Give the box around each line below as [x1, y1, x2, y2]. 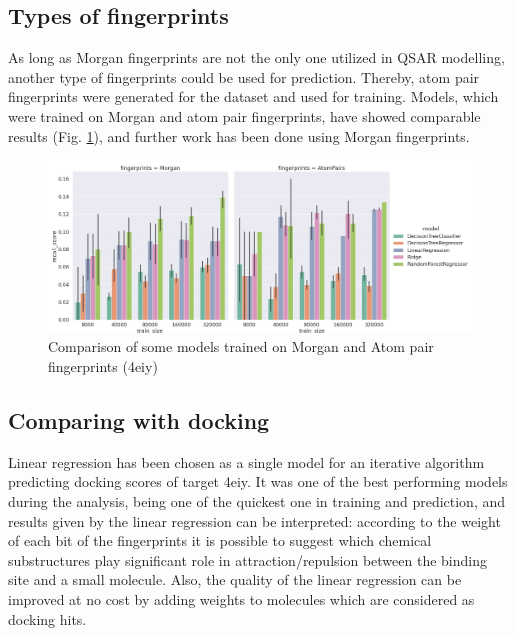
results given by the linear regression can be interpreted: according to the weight [8, 510, 501, 531]
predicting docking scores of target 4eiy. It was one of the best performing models [8, 471, 508, 492]
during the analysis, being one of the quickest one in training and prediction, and [8, 491, 506, 511]
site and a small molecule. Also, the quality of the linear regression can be [8, 569, 462, 590]
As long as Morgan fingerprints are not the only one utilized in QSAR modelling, [8, 47, 505, 68]
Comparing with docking [8, 405, 270, 435]
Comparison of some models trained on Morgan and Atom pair [48, 336, 434, 357]
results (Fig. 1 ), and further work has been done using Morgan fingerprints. [8, 125, 470, 146]
